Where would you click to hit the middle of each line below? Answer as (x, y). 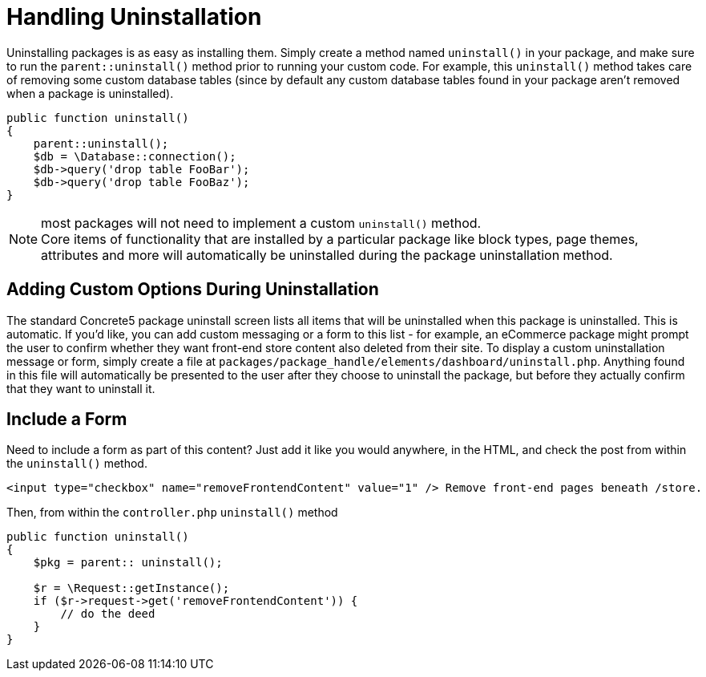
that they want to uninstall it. (81, 388)
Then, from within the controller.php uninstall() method (172, 513)
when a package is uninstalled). (90, 93)
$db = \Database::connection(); (135, 156)
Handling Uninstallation (134, 17)
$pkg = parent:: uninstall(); (128, 563)
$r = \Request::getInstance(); (131, 588)
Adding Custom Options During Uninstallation (193, 290)
